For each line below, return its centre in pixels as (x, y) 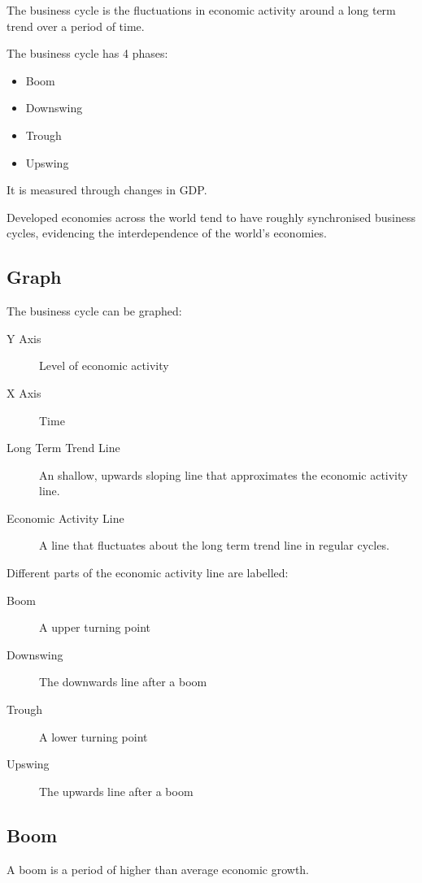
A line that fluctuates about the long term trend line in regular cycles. (214, 545)
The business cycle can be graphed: (94, 311)
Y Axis (24, 338)
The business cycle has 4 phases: (87, 53)
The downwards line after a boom (123, 682)
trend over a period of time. (76, 26)
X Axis (24, 392)
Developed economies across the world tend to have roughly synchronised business (211, 217)
